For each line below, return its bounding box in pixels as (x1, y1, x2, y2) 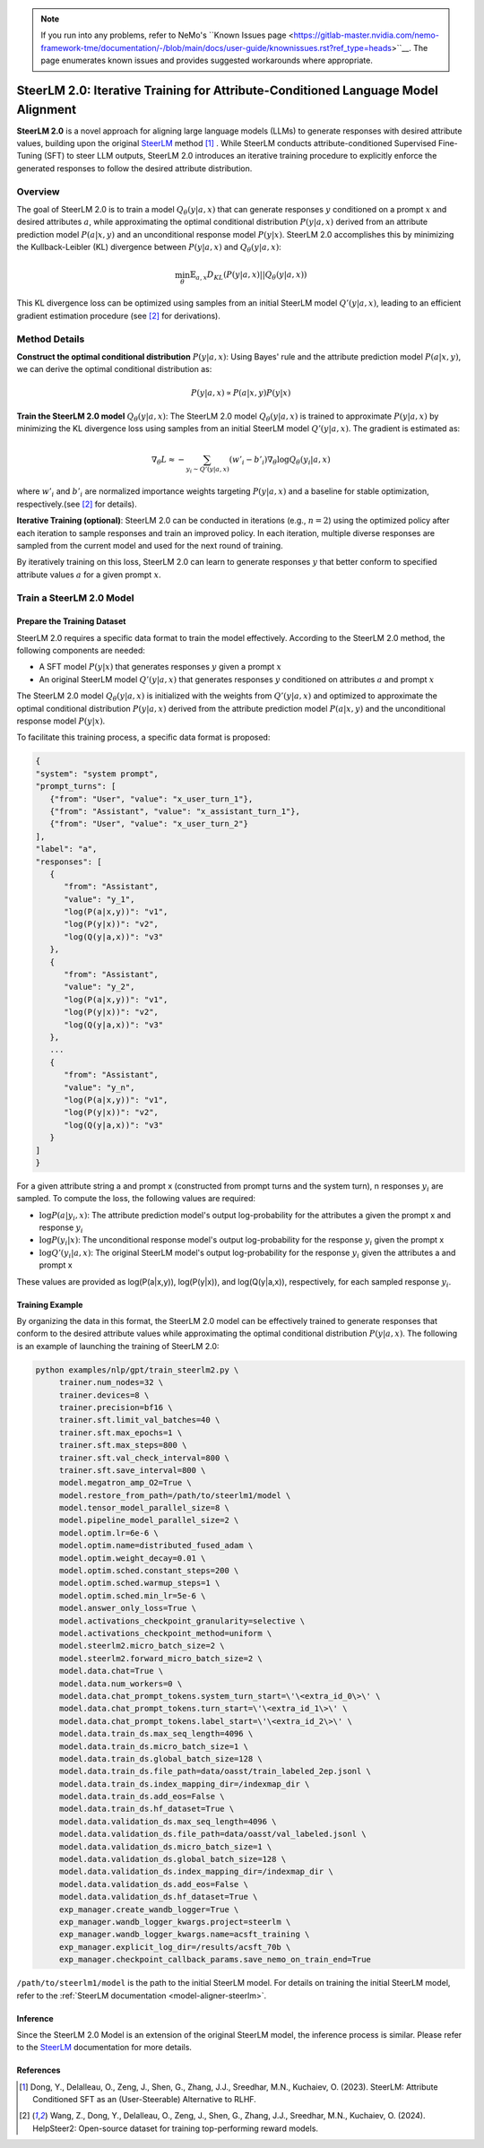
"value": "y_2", (64, 982, 135, 992)
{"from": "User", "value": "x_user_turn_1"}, (49, 793, 254, 804)
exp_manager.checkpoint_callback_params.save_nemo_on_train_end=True (58, 1954, 372, 1965)
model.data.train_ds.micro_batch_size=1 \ (58, 1741, 248, 1752)
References (16, 2065, 61, 2075)
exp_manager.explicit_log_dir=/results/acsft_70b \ (58, 1942, 291, 1952)
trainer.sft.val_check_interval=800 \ (58, 1452, 230, 1463)
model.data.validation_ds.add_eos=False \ (58, 1879, 248, 1889)
